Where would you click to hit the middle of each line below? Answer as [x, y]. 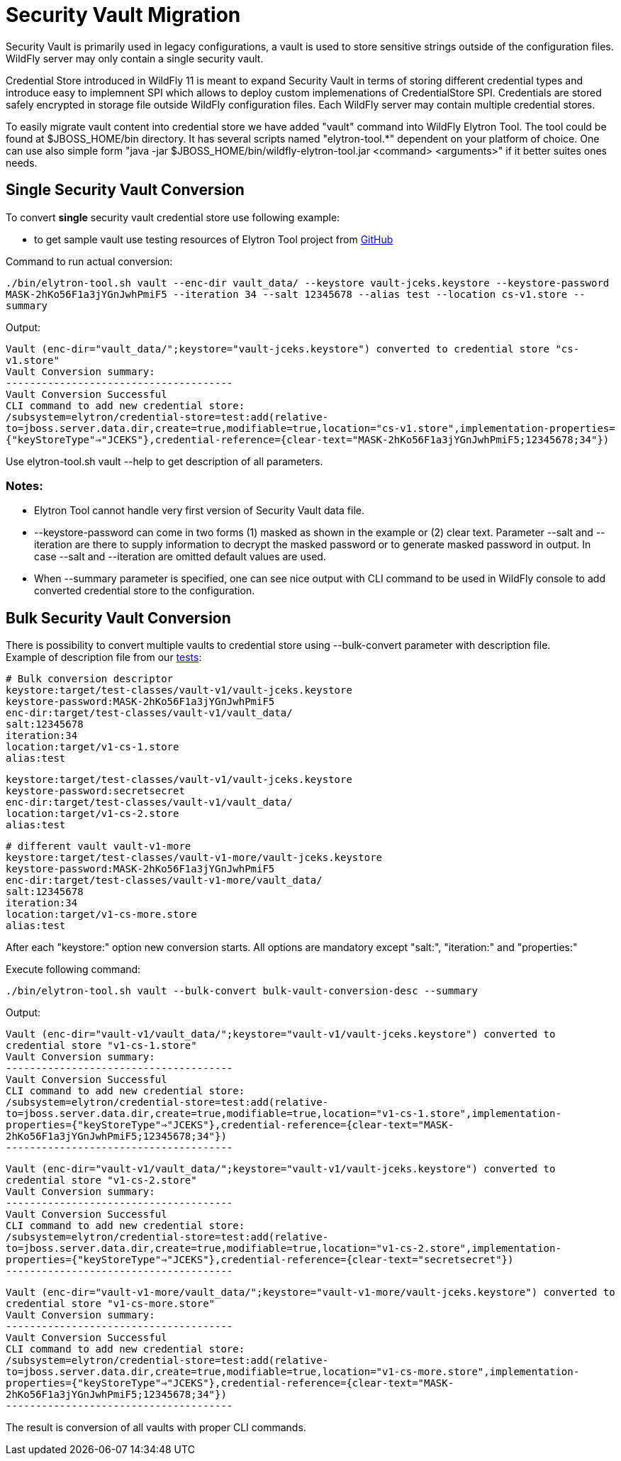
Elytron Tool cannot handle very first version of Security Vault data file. [199, 511]
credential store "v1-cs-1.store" [101, 1046]
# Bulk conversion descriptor [90, 679]
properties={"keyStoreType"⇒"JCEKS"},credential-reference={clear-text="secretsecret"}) [260, 1260]
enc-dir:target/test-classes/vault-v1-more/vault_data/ [164, 881]
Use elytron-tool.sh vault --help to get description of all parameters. [164, 461]
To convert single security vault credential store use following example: [173, 217]
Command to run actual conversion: [89, 261]
